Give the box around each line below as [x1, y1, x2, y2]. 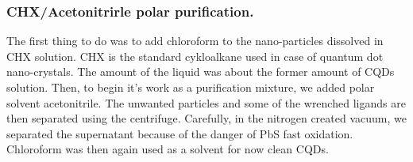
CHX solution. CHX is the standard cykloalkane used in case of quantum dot [6, 47, 384, 64]
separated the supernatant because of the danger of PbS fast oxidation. [6, 125, 353, 141]
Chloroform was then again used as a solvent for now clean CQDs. [6, 141, 329, 157]
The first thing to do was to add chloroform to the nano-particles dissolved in [6, 32, 384, 49]
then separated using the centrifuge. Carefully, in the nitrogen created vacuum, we [6, 110, 407, 126]
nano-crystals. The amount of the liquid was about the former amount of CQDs [6, 63, 395, 80]
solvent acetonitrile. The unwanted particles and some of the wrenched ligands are [6, 94, 406, 111]
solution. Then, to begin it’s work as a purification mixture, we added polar [6, 79, 375, 95]
